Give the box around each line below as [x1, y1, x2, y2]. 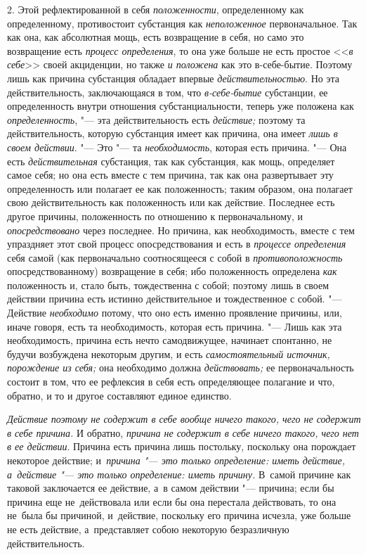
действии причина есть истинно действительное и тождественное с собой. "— [7, 291, 342, 306]
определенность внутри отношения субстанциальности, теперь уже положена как [7, 98, 354, 113]
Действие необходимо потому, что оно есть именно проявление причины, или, [7, 305, 342, 320]
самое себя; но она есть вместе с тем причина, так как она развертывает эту [7, 167, 334, 182]
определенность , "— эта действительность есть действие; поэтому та [7, 112, 306, 127]
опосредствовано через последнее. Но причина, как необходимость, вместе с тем [7, 222, 355, 237]
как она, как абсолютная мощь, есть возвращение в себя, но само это [7, 30, 304, 44]
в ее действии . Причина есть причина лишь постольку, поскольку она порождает [7, 439, 356, 454]
